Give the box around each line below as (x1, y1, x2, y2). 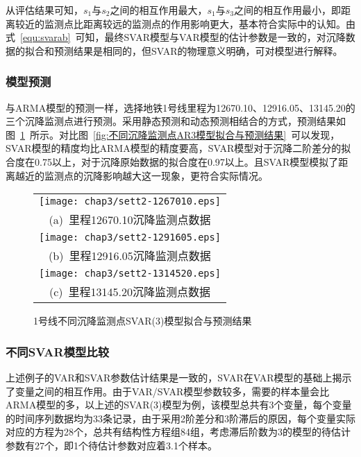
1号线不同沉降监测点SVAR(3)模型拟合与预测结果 (33, 313, 252, 328)
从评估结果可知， (6, 3, 83, 17)
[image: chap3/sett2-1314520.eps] (39, 268, 221, 279)
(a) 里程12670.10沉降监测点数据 (49, 212, 211, 228)
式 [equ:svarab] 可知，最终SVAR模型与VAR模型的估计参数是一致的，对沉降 (6, 30, 346, 44)
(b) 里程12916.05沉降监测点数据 (49, 248, 211, 264)
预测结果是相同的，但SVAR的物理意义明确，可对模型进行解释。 (53, 43, 343, 58)
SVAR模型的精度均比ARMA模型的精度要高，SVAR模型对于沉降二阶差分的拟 (6, 141, 351, 155)
